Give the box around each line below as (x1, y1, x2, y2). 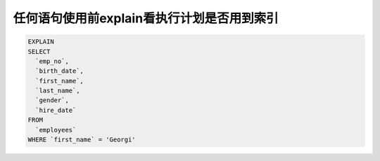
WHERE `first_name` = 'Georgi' (27, 136, 137, 143)
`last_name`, (35, 87, 80, 94)
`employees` (35, 126, 77, 134)
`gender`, (35, 97, 70, 104)
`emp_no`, (35, 57, 70, 65)
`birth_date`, (35, 67, 84, 75)
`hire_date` (35, 106, 77, 114)
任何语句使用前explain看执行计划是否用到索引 (13, 10, 279, 26)
